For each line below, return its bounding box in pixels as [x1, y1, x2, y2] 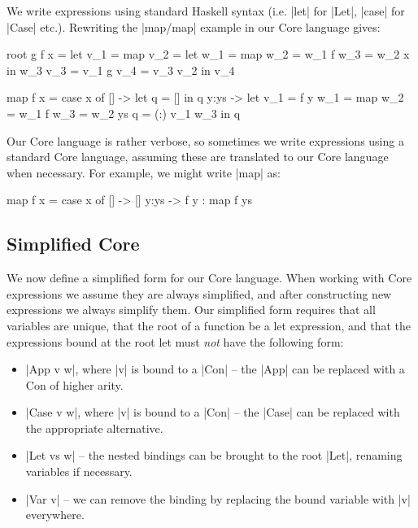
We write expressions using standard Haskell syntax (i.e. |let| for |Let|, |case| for [7, 2, 405, 19]
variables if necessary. [25, 463, 133, 480]
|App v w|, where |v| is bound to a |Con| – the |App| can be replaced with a [25, 360, 405, 377]
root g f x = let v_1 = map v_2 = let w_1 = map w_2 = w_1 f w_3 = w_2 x [7, 46, 410, 63]
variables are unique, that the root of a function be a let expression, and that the [7, 316, 411, 334]
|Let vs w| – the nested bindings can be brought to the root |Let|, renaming [25, 447, 403, 464]
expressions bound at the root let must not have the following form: [7, 333, 344, 350]
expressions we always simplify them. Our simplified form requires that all [7, 301, 376, 318]
